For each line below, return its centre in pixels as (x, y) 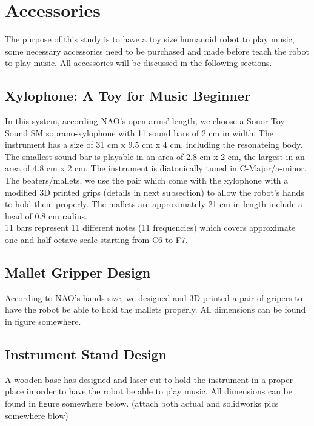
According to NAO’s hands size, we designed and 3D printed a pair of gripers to (154, 297)
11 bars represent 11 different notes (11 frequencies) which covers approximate (150, 228)
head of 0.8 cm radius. (46, 215)
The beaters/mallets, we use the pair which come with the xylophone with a (147, 180)
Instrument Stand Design (86, 354)
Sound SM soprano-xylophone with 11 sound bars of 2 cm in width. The (139, 132)
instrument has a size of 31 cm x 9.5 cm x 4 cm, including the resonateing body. (154, 145)
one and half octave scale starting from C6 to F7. (96, 240)
